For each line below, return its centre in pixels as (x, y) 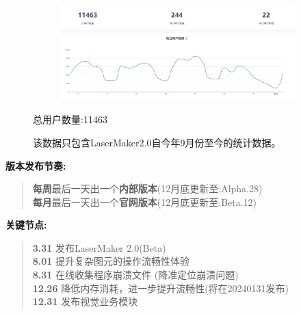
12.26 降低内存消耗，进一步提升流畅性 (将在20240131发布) (161, 288)
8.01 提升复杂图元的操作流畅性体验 (111, 261)
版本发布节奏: (36, 165)
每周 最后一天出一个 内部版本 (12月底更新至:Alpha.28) (147, 188)
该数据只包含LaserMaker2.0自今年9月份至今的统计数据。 (157, 142)
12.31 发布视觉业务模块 (85, 301)
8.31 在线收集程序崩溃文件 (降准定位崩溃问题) (135, 275)
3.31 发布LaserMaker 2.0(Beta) (99, 247)
